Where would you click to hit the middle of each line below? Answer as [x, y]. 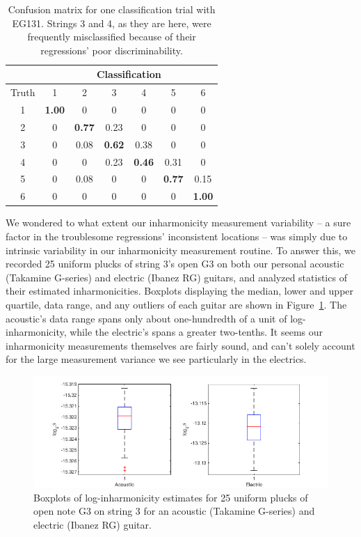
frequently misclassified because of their [112, 37]
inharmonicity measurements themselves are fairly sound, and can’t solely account [180, 345]
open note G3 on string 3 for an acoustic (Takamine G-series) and [174, 511]
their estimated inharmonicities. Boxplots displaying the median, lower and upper [180, 291]
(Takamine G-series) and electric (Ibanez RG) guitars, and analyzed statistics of [176, 277]
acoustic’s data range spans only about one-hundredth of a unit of [146, 318]
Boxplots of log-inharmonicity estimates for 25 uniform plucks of [171, 497]
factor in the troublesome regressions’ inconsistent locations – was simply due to [177, 236]
